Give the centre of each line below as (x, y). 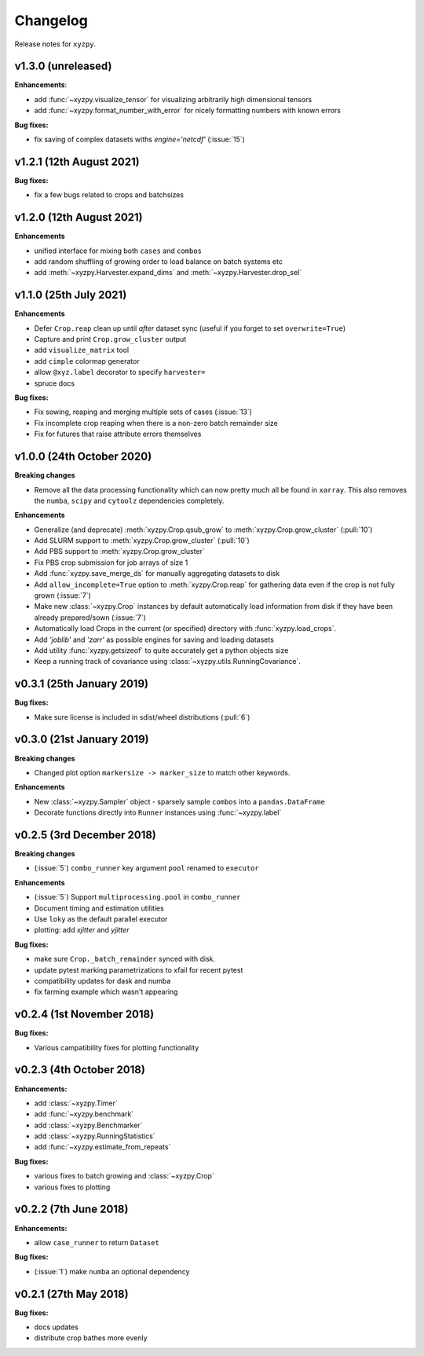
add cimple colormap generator (87, 361)
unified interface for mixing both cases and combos (118, 251)
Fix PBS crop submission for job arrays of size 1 (111, 563)
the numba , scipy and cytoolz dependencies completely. (129, 500)
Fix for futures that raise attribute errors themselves (118, 434)
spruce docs (54, 383)
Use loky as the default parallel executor (101, 918)
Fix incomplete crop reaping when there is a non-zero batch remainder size (156, 423)
